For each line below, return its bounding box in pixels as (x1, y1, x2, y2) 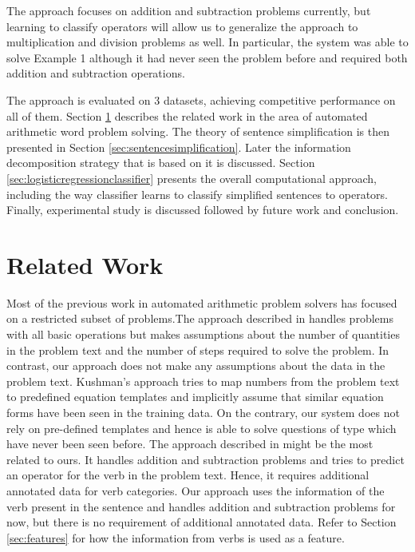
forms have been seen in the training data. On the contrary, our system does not (6, 404, 400, 420)
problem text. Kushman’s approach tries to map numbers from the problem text (6, 372, 400, 389)
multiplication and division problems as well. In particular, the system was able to (6, 34, 409, 50)
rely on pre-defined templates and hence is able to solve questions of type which (6, 419, 397, 436)
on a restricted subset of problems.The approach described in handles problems (6, 310, 393, 327)
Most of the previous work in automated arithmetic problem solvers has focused (6, 294, 397, 311)
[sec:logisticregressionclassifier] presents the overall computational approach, (6, 169, 377, 186)
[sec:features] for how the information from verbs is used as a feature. (6, 529, 345, 546)
